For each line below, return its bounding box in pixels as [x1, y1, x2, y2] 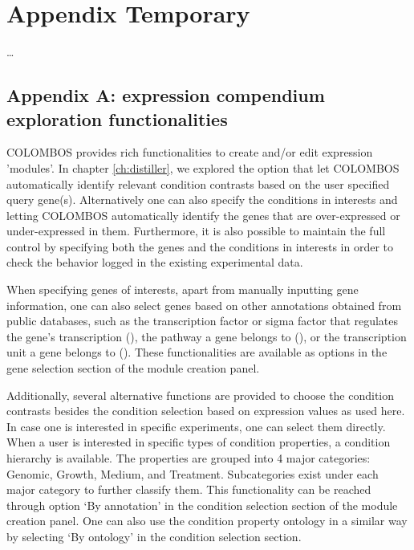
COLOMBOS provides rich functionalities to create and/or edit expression [6, 144, 373, 161]
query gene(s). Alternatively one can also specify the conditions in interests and [6, 191, 398, 208]
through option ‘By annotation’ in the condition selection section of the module [6, 496, 398, 513]
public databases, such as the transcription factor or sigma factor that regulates [6, 312, 399, 329]
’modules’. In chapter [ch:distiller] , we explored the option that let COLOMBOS [6, 159, 400, 176]
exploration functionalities [6, 106, 228, 131]
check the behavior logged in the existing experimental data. [6, 254, 303, 271]
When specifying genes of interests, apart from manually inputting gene [6, 281, 359, 298]
